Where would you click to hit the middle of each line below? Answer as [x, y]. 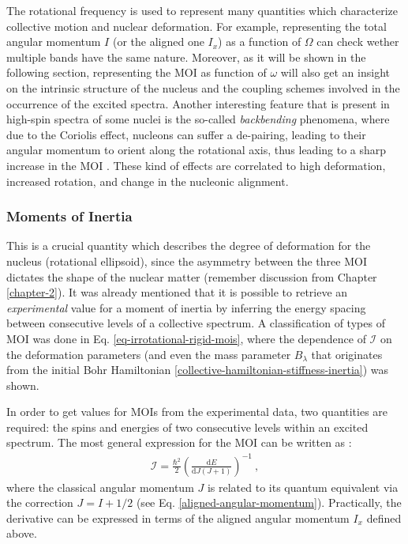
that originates [347, 354]
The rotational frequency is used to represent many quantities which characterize [202, 10]
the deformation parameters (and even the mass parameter [149, 354]
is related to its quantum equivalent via [303, 487]
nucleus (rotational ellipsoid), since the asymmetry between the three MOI [187, 261]
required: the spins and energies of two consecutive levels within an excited [187, 427]
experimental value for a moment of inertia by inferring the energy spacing [186, 307]
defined [384, 518]
